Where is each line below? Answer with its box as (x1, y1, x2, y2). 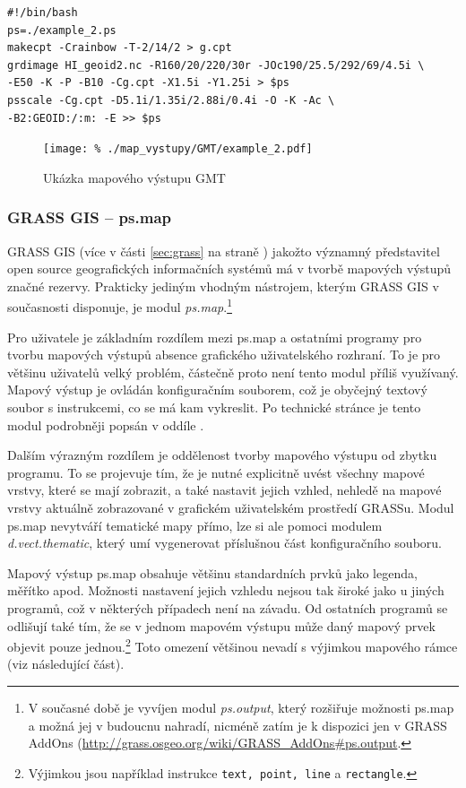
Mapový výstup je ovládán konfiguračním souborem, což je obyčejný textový (7, 380, 427, 399)
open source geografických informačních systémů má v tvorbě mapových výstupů (7, 259, 452, 278)
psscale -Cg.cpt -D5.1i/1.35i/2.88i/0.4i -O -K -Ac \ (7, 93, 335, 107)
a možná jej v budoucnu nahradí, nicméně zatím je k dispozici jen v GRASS (28, 715, 447, 734)
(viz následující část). (7, 654, 125, 673)
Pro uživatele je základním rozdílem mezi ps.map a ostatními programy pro (7, 327, 422, 346)
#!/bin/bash (7, 6, 78, 19)
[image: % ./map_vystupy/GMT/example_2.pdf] (43, 143, 313, 156)
